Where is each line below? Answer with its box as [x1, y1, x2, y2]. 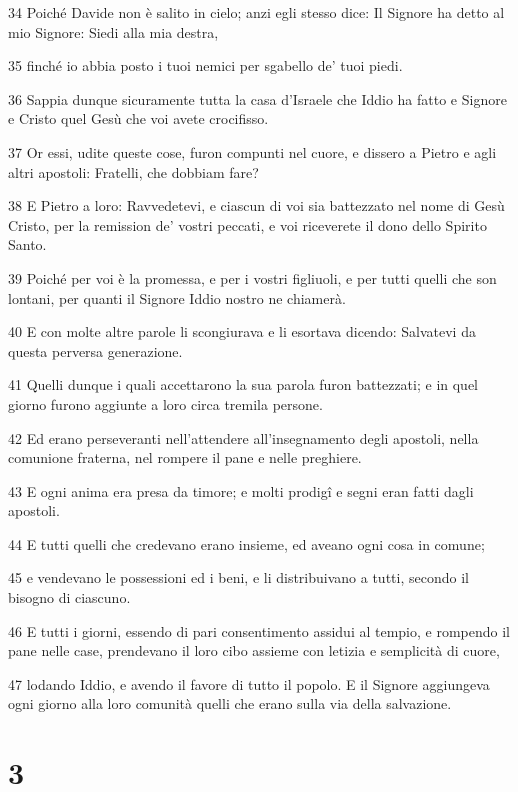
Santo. [8, 234, 47, 255]
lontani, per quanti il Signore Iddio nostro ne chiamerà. [8, 287, 346, 308]
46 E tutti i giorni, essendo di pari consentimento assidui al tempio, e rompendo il [8, 620, 510, 641]
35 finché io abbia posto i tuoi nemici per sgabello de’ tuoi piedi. [8, 55, 403, 76]
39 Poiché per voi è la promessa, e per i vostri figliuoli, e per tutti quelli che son [8, 267, 497, 288]
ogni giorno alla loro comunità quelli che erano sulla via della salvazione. [8, 693, 452, 714]
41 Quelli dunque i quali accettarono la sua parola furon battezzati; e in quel [8, 374, 479, 395]
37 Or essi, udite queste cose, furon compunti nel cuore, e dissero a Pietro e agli [8, 141, 497, 162]
